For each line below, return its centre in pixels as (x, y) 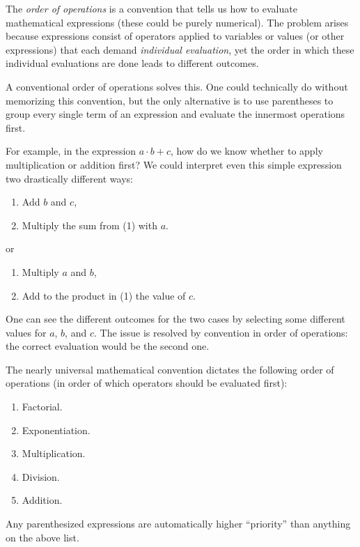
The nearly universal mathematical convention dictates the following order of (170, 369)
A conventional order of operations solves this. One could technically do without (177, 86)
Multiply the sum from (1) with (89, 225)
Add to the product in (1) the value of (104, 295)
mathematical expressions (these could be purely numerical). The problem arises (177, 22)
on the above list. (42, 537)
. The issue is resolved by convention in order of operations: (221, 332)
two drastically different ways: (69, 178)
